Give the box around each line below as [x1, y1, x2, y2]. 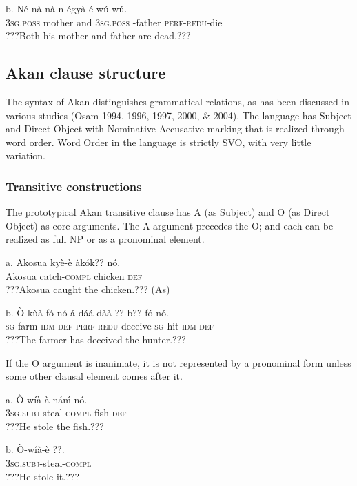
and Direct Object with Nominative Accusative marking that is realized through [6, 121, 345, 136]
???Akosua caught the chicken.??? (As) [6, 282, 170, 296]
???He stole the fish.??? [6, 418, 104, 433]
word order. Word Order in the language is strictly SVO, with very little [6, 134, 312, 149]
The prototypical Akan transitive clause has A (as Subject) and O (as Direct [6, 205, 330, 219]
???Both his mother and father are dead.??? [6, 28, 191, 43]
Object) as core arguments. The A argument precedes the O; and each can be [6, 218, 334, 232]
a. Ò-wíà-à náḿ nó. [6, 392, 88, 406]
